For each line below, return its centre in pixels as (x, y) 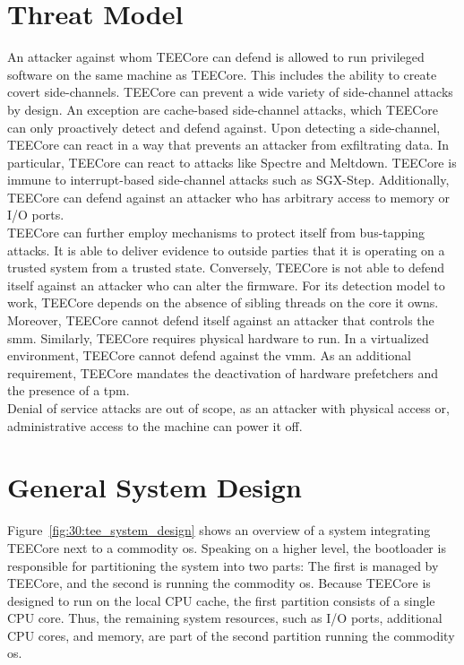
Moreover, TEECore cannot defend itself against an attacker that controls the (221, 320)
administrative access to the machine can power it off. (155, 425)
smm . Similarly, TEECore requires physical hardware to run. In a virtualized (218, 337)
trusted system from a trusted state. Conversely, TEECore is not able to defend (226, 268)
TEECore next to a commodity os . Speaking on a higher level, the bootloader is (227, 547)
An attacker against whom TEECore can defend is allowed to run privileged (216, 57)
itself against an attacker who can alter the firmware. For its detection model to (226, 285)
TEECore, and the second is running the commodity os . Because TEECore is (219, 583)
